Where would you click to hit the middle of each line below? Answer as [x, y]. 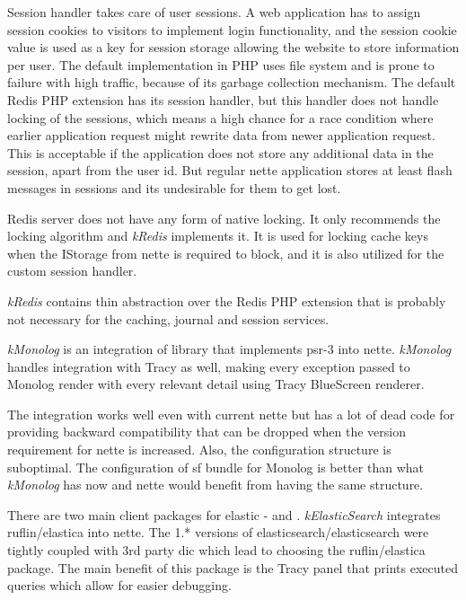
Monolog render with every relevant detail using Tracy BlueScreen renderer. [216, 384]
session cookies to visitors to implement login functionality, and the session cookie [232, 29]
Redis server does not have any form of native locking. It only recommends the [224, 218]
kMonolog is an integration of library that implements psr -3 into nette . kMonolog [229, 349]
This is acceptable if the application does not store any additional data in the [220, 152]
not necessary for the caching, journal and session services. [168, 318]
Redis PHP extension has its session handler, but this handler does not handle [223, 99]
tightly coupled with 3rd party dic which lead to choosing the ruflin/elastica [216, 550]
